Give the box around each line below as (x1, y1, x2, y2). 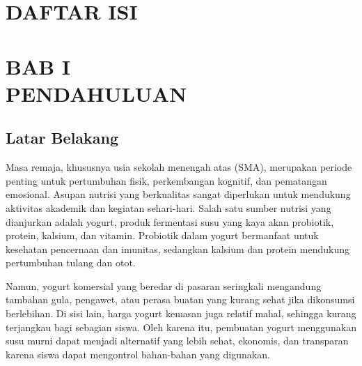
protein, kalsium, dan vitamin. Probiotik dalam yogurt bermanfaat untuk (6, 228, 319, 243)
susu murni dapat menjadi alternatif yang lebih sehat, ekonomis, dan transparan (6, 333, 349, 348)
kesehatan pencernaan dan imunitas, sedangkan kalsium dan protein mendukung (6, 241, 349, 256)
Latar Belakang (6, 127, 119, 148)
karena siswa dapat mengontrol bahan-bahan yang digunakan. (6, 346, 270, 361)
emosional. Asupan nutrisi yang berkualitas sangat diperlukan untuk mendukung (6, 187, 351, 201)
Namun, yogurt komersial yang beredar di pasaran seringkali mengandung (6, 278, 322, 293)
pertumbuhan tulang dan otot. (6, 255, 136, 270)
